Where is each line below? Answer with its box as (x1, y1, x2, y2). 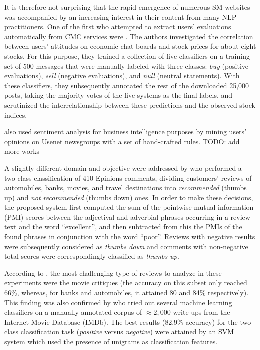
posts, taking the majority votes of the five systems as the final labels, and (4, 90, 233, 100)
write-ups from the (173, 307, 230, 317)
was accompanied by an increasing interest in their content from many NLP (4, 11, 237, 22)
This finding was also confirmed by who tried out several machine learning (4, 297, 232, 307)
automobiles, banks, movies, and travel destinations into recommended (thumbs (4, 182, 247, 193)
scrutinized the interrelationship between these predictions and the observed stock (4, 99, 255, 110)
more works (4, 146, 40, 156)
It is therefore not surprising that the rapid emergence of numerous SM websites (4, 2, 250, 12)
